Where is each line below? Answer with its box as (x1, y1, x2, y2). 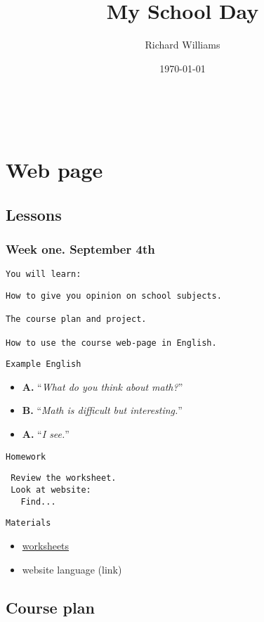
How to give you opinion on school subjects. (6, 290, 222, 301)
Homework (6, 451, 46, 462)
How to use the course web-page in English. (6, 337, 217, 348)
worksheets (22, 538, 70, 552)
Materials (6, 518, 51, 529)
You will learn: (6, 269, 81, 280)
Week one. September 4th (6, 240, 155, 257)
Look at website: (11, 484, 91, 495)
